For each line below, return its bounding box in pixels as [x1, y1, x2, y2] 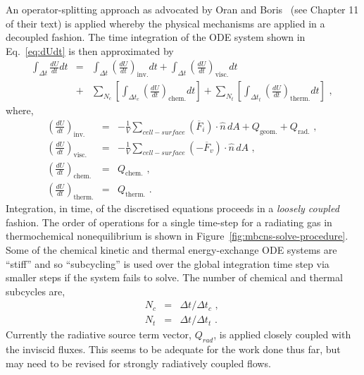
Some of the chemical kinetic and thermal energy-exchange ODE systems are [6, 242, 337, 257]
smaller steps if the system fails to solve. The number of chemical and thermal [6, 270, 343, 285]
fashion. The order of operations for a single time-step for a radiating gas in [6, 214, 332, 229]
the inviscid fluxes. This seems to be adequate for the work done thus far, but [6, 342, 341, 357]
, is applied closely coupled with [213, 327, 351, 342]
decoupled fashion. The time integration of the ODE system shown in [6, 30, 306, 44]
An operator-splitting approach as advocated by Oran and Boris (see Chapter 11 [6, 2, 359, 16]
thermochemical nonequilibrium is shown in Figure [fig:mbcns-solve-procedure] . [6, 228, 349, 243]
